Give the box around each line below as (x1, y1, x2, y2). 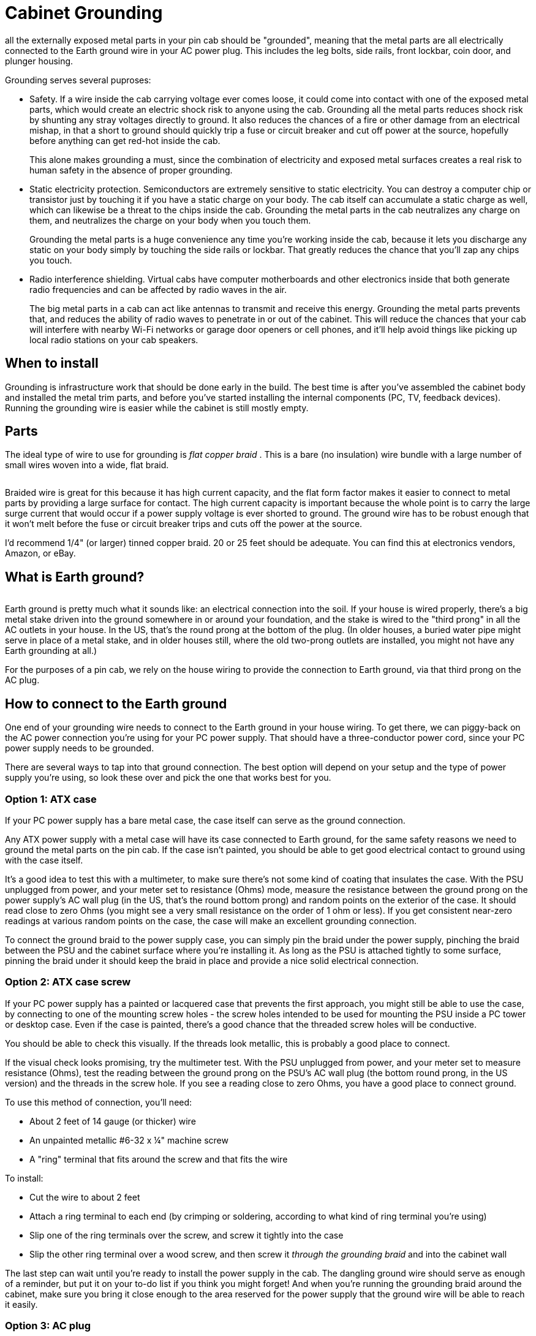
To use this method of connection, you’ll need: (5, 1096, 192, 1107)
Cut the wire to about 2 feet (29, 1191, 140, 1202)
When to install (5, 355, 99, 371)
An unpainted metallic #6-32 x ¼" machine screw (29, 1134, 228, 1145)
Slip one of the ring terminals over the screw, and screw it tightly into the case (29, 1229, 344, 1240)
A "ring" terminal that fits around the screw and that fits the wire (29, 1153, 288, 1164)
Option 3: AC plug (5, 1319, 91, 1332)
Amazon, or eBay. (5, 548, 76, 559)
